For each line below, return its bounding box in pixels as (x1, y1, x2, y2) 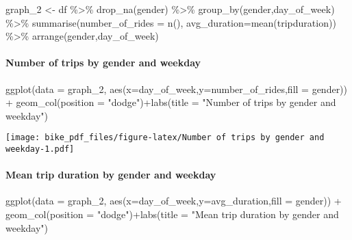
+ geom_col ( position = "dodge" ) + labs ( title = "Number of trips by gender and (5, 95, 336, 109)
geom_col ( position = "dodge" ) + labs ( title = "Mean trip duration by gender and (5, 207, 339, 222)
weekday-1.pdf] (5, 144, 75, 155)
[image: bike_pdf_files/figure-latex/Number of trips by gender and (5, 133, 325, 143)
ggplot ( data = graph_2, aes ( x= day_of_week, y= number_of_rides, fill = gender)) (5, 81, 348, 96)
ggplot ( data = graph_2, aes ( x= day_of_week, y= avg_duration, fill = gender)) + (5, 194, 342, 208)
